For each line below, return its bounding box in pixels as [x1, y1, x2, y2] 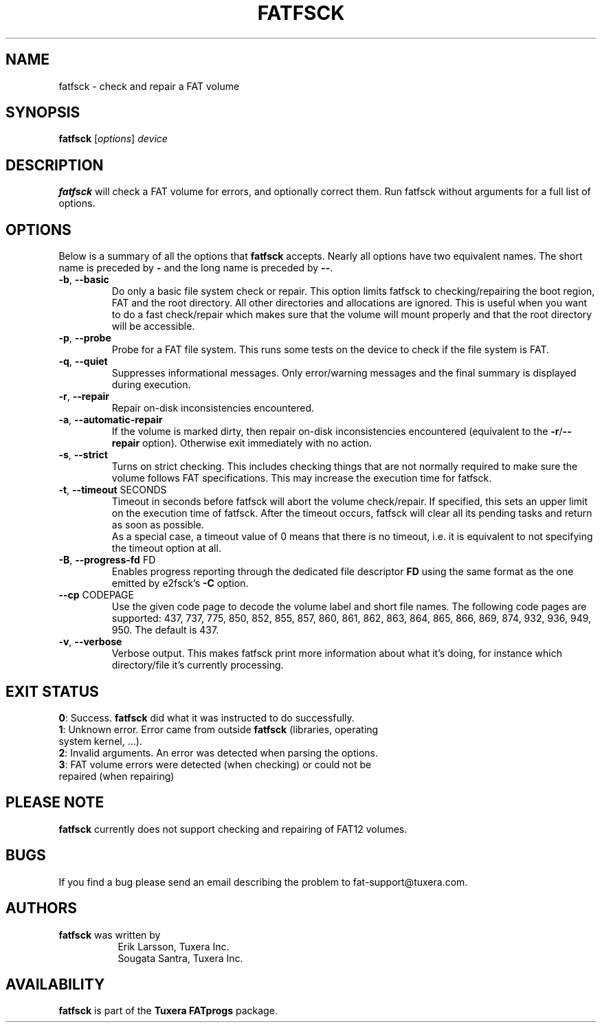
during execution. [111, 379, 191, 391]
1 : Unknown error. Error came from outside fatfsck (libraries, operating [58, 723, 379, 735]
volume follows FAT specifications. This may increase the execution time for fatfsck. [111, 472, 492, 484]
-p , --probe [58, 332, 111, 344]
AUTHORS [5, 899, 78, 917]
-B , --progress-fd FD [58, 554, 156, 566]
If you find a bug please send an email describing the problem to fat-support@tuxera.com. [58, 875, 468, 888]
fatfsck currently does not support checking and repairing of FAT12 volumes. [58, 823, 408, 835]
